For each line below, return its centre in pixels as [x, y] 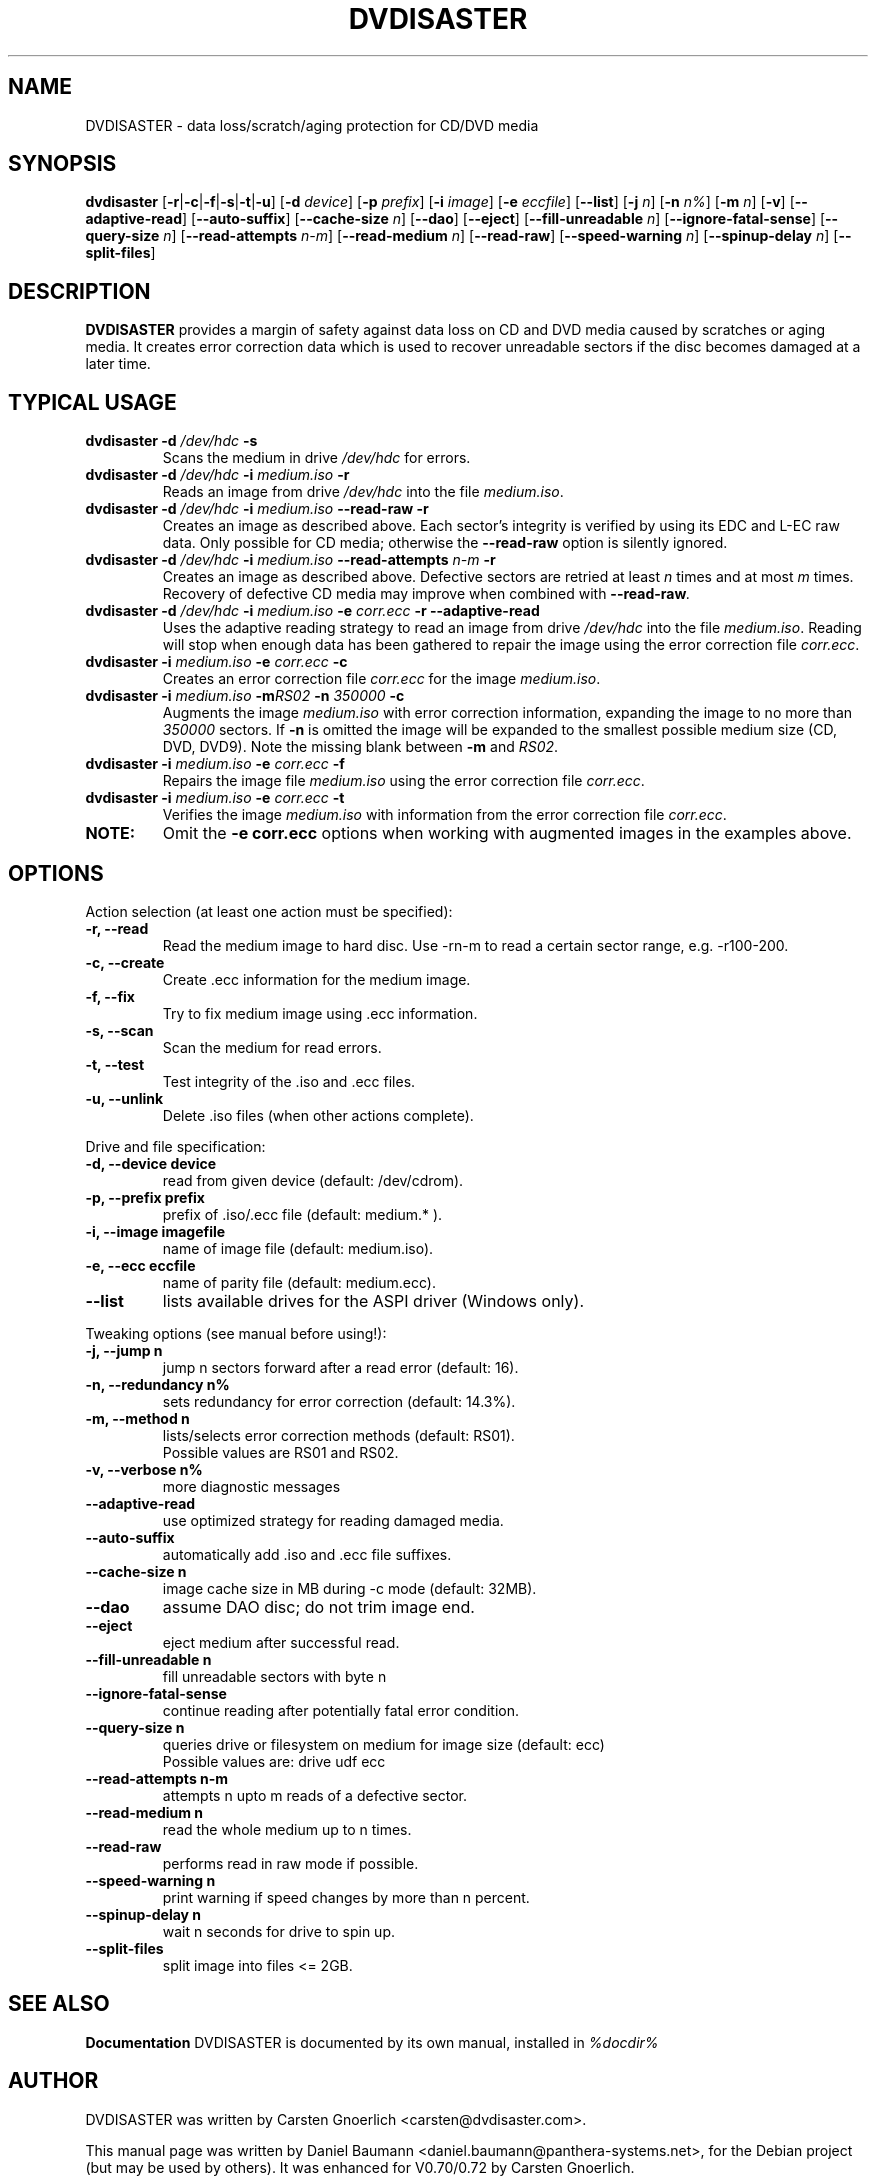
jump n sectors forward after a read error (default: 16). [340, 1367]
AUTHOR [53, 2081]
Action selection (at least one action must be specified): [269, 911]
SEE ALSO [59, 2004]
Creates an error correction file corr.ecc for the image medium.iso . [381, 679]
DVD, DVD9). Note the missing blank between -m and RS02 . [360, 747]
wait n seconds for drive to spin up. [279, 1931]
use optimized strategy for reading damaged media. [333, 1520]
